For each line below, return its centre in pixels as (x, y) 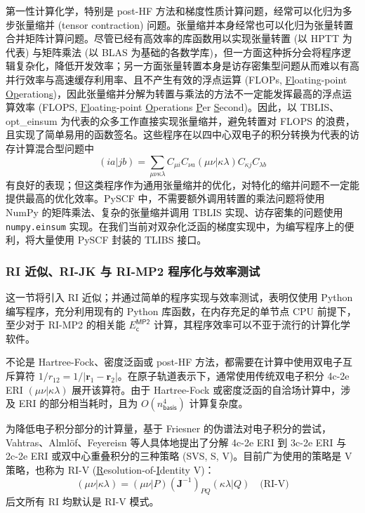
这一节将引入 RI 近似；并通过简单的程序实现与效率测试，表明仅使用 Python (179, 297)
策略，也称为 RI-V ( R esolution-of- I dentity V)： (110, 470)
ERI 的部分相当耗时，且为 (78, 403)
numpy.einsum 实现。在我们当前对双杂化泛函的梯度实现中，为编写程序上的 (175, 226)
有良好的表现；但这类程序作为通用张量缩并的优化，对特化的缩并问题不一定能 (182, 184)
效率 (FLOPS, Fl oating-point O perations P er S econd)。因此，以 (156, 107)
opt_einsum (32, 120)
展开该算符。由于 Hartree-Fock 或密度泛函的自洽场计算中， (206, 389)
